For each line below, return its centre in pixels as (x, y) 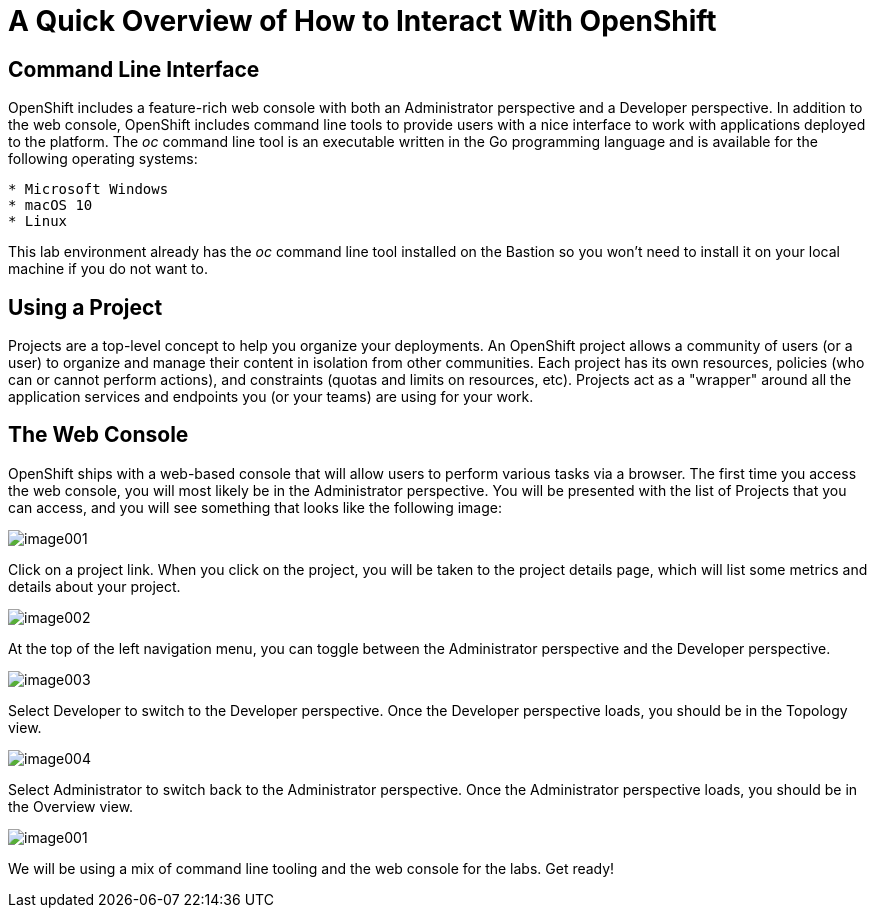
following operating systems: (103, 159)
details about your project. (94, 586)
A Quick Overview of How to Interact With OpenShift (362, 21)
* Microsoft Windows (88, 189)
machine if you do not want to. (108, 269)
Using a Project (85, 307)
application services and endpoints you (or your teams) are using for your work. (271, 397)
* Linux (38, 221)
